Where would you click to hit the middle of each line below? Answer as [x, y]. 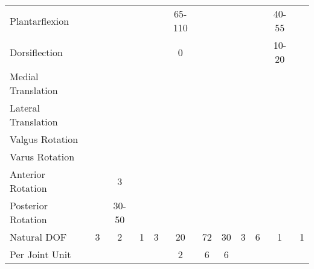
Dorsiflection [36, 52]
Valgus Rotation [44, 139]
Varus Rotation [42, 157]
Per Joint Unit [40, 254]
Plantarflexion [40, 21]
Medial [24, 76]
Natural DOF [38, 237]
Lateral [25, 108]
